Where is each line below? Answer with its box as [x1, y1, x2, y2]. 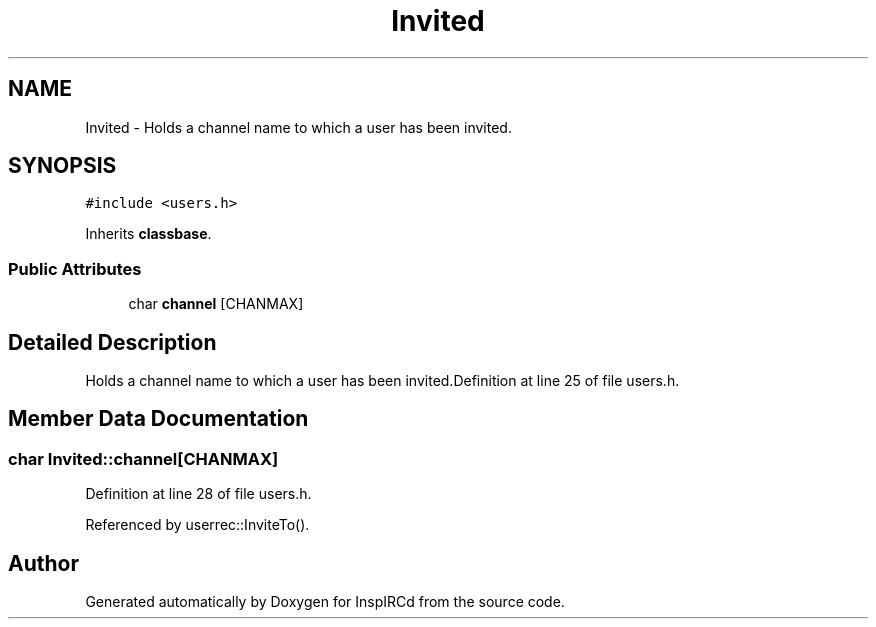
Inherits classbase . [85, 225, 212, 243]
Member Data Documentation [8, 406, 309, 432]
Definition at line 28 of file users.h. [85, 485, 312, 503]
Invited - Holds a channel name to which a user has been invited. [85, 118, 512, 136]
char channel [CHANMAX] [128, 295, 304, 313]
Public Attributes [8, 258, 142, 279]
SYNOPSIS [8, 153, 117, 179]
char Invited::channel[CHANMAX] [8, 448, 279, 469]
